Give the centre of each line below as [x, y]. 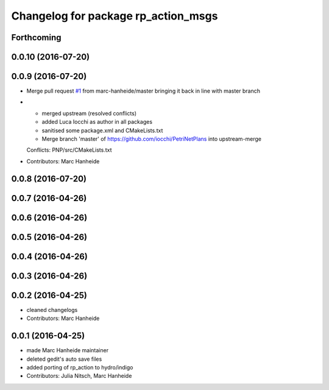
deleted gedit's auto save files [64, 359]
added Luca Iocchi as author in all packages [97, 122]
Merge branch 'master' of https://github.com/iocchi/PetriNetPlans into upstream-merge [152, 139]
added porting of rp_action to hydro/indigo [80, 367]
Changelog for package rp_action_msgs [115, 16]
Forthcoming [36, 37]
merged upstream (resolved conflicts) [89, 113]
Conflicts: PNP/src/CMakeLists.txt [69, 150]
